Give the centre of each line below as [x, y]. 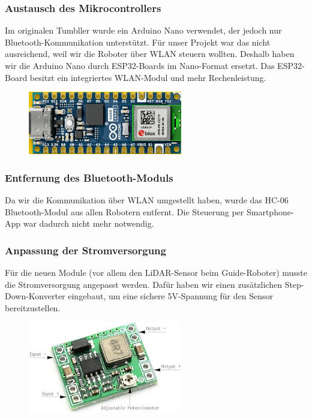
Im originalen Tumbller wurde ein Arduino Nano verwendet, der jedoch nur [143, 30]
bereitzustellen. [33, 307]
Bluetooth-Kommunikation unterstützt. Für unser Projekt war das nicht [138, 42]
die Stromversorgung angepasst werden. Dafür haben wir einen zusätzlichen [143, 284]
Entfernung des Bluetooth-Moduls [89, 177]
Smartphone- [270, 211]
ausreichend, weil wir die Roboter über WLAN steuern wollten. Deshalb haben [150, 54]
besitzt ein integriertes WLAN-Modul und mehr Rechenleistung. [148, 77]
